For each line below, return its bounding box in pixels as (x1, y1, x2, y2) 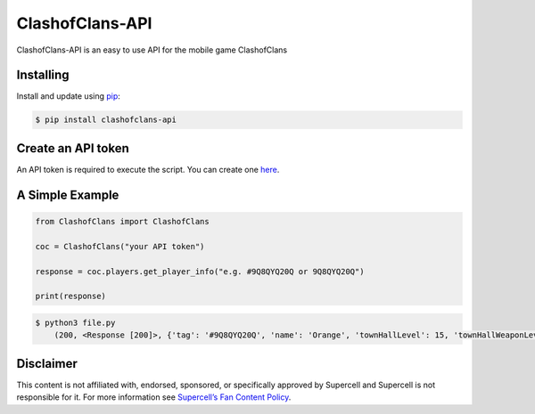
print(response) (35, 291, 107, 302)
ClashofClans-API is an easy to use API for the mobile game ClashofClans (16, 45, 288, 55)
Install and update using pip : (16, 91, 120, 101)
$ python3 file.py (35, 317, 116, 328)
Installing (16, 68, 70, 83)
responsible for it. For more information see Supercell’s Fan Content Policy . (16, 392, 292, 402)
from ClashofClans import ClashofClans (35, 216, 210, 226)
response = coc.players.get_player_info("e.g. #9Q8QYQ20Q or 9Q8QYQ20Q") (35, 266, 365, 276)
